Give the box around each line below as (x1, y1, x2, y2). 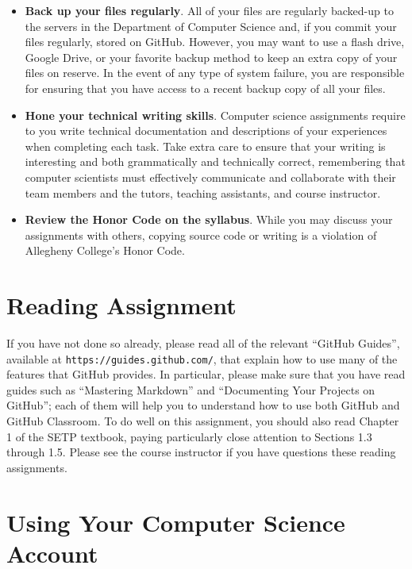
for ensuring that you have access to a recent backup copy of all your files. (25, 79, 386, 96)
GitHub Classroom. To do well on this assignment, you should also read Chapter (6, 413, 399, 429)
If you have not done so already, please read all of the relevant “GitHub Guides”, (6, 335, 400, 352)
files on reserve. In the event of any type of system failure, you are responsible (25, 64, 405, 81)
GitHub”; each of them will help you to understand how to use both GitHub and (6, 397, 400, 413)
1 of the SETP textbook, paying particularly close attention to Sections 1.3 (6, 428, 372, 444)
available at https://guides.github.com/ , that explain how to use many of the (6, 350, 398, 367)
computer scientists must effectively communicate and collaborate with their (25, 168, 396, 185)
